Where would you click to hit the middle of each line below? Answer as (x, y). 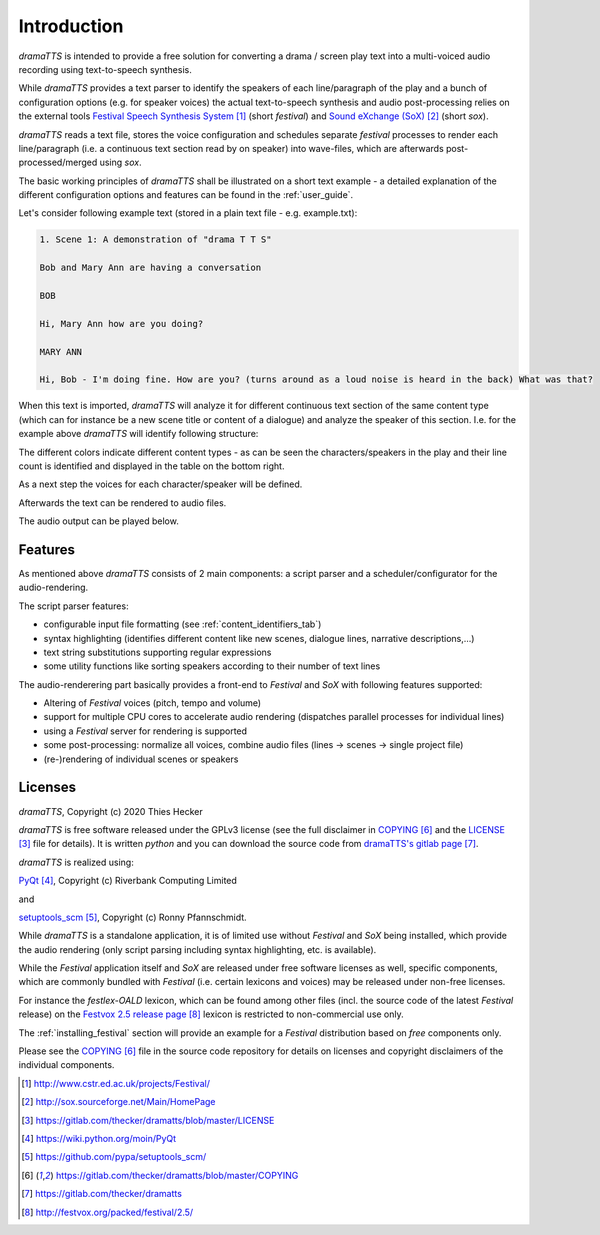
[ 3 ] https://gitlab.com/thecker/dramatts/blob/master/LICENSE (148, 1120)
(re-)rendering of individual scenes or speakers (141, 759)
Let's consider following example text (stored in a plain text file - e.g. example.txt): (188, 213)
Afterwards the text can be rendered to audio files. (122, 502)
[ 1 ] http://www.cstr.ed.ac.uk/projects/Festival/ (115, 1083)
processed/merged (58, 162)
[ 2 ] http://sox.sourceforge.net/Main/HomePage (118, 1102)
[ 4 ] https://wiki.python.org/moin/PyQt (99, 1138)
